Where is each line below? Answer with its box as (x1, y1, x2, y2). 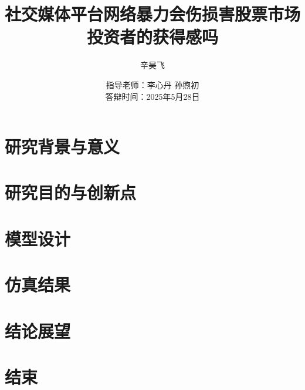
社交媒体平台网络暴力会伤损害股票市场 (5, 2, 301, 26)
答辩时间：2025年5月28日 (105, 90, 200, 102)
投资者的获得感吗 (86, 25, 218, 49)
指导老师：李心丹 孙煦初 (106, 78, 199, 90)
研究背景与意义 (5, 135, 120, 159)
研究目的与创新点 (5, 180, 137, 204)
